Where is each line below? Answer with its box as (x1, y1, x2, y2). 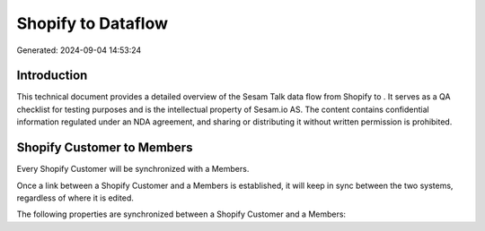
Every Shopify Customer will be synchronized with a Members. (16, 164, 250, 175)
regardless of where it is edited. (16, 192, 135, 203)
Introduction (16, 68, 88, 83)
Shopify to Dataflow (16, 13, 169, 33)
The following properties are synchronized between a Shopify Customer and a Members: (16, 209, 346, 219)
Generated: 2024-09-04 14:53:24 (16, 45, 142, 56)
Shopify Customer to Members (16, 140, 193, 156)
